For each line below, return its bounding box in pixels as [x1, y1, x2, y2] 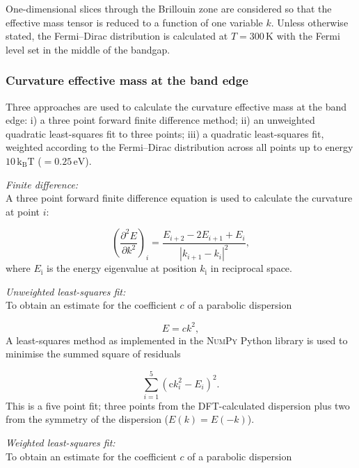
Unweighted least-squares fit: [6, 284, 126, 298]
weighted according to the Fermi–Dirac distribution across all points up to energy [6, 140, 353, 154]
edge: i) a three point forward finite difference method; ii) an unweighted [6, 113, 315, 127]
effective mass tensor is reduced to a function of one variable [6, 15, 263, 29]
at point [6, 204, 40, 218]
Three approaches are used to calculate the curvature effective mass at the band [6, 99, 347, 113]
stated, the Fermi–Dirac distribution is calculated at [6, 29, 228, 43]
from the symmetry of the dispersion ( [6, 412, 169, 426]
